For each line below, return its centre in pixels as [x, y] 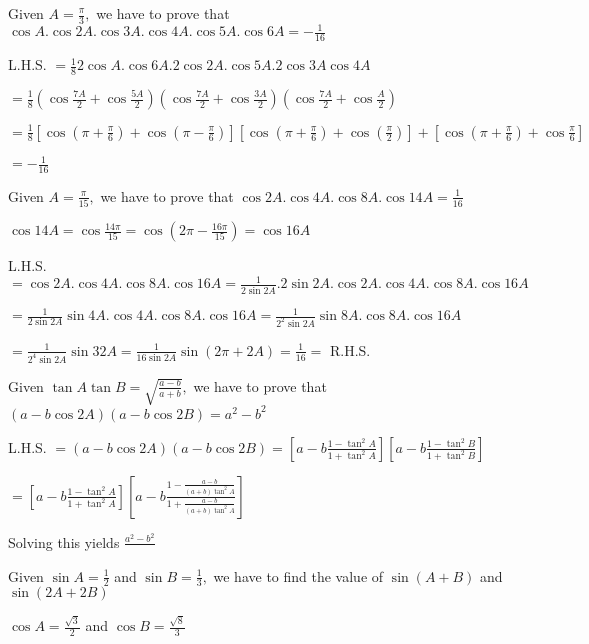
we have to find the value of [298, 575]
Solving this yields [64, 541]
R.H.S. [350, 349]
